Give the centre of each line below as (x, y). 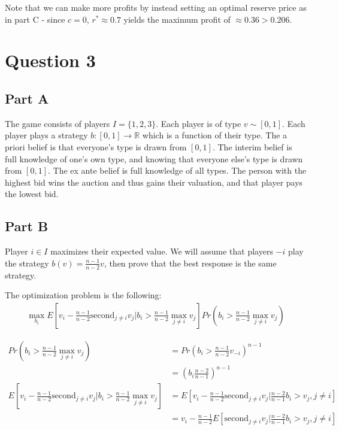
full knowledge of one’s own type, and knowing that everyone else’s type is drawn (154, 158)
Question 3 (50, 60)
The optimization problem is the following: (83, 295)
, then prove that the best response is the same (190, 263)
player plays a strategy (46, 135)
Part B (27, 226)
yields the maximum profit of (177, 19)
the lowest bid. (32, 194)
